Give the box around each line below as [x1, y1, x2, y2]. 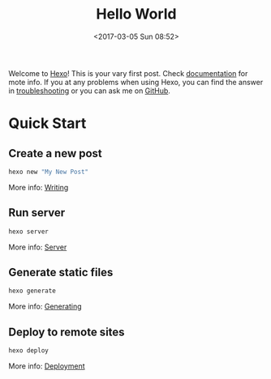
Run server [8, 206, 66, 219]
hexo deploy [8, 347, 49, 355]
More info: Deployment [8, 361, 85, 371]
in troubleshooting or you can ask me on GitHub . [8, 86, 170, 96]
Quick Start [8, 114, 87, 133]
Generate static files [8, 265, 114, 279]
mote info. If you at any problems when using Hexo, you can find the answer [8, 77, 264, 87]
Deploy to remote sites [8, 325, 125, 339]
